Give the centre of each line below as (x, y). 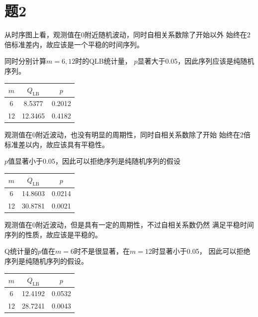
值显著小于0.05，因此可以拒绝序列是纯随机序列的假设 (94, 161)
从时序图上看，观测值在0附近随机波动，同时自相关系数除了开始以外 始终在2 (128, 35)
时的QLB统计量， (103, 61)
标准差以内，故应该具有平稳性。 (57, 144)
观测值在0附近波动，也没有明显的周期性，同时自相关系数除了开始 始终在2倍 (128, 134)
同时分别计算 (25, 61)
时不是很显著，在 (102, 251)
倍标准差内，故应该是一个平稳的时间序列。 (74, 44)
